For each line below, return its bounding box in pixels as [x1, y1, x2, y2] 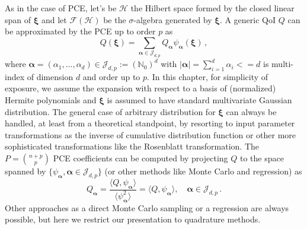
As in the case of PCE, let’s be [5, 2, 117, 14]
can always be [226, 105, 277, 117]
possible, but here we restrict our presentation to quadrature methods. [5, 213, 261, 225]
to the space [239, 152, 284, 164]
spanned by [5, 165, 46, 177]
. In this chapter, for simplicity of [147, 70, 268, 82]
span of [5, 13, 31, 26]
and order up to [82, 70, 140, 82]
